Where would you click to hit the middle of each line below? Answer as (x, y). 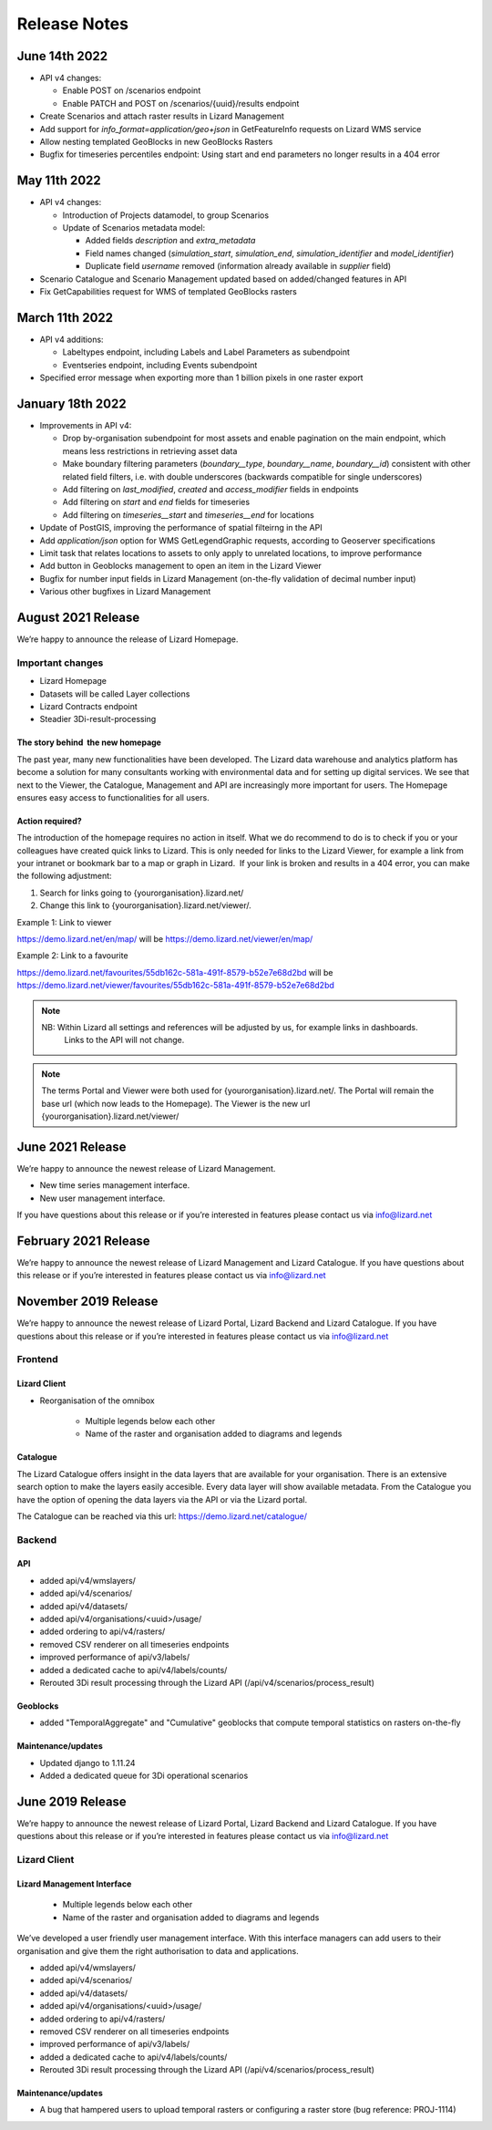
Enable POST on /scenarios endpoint (132, 90)
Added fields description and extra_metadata (170, 241)
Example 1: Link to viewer (64, 922)
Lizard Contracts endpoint (89, 706)
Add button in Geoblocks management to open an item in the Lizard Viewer (181, 566)
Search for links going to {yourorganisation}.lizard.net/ (142, 893)
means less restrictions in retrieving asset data (150, 450)
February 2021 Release (83, 1241)
